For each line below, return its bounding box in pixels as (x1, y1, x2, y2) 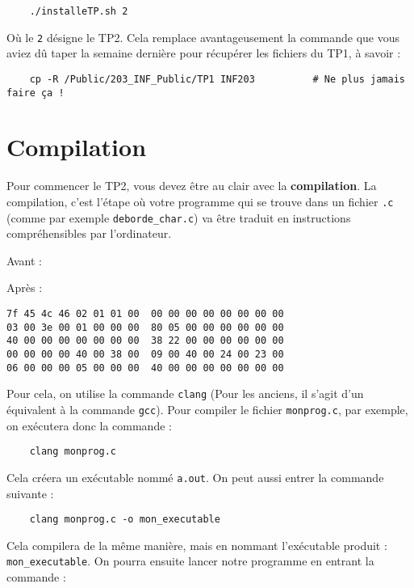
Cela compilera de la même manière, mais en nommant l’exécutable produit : (6, 536, 387, 553)
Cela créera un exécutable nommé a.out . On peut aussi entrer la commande (6, 468, 384, 485)
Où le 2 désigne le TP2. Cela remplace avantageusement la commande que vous (6, 28, 400, 45)
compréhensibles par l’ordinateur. (6, 225, 172, 242)
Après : (6, 279, 43, 296)
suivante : (6, 484, 54, 501)
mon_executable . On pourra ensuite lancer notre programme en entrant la (6, 552, 374, 569)
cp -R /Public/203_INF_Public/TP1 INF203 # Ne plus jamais (29, 73, 405, 85)
